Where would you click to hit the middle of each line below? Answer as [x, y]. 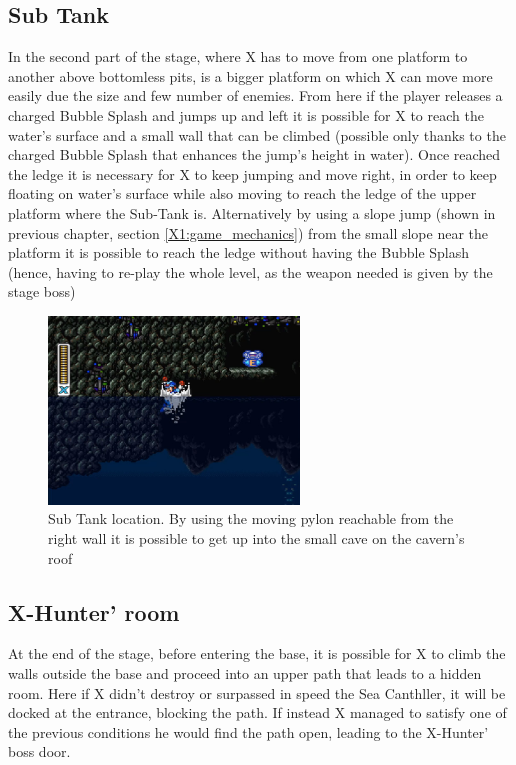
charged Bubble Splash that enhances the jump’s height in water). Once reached [254, 154]
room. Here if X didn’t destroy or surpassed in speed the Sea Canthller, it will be [257, 692]
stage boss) [42, 291]
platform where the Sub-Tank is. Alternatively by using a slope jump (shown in [252, 212]
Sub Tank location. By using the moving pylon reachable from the [251, 518]
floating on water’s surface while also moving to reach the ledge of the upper [242, 193]
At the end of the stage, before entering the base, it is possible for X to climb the [257, 653]
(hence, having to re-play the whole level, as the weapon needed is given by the [250, 271]
